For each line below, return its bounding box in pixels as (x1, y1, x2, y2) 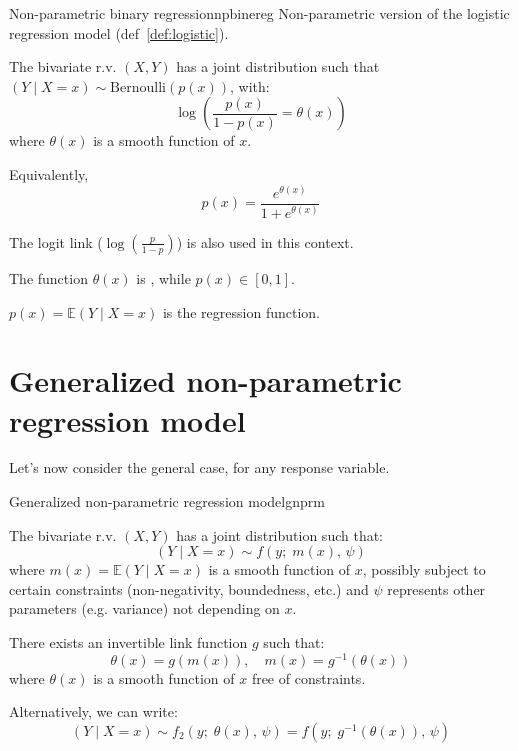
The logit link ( (9, 231, 103, 252)
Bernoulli (110, 80, 166, 95)
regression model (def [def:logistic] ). (9, 22, 229, 43)
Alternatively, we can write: (9, 701, 178, 722)
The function (9, 267, 88, 288)
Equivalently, (9, 163, 89, 184)
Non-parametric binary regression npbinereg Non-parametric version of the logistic (9, 3, 510, 23)
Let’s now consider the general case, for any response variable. (9, 457, 390, 478)
